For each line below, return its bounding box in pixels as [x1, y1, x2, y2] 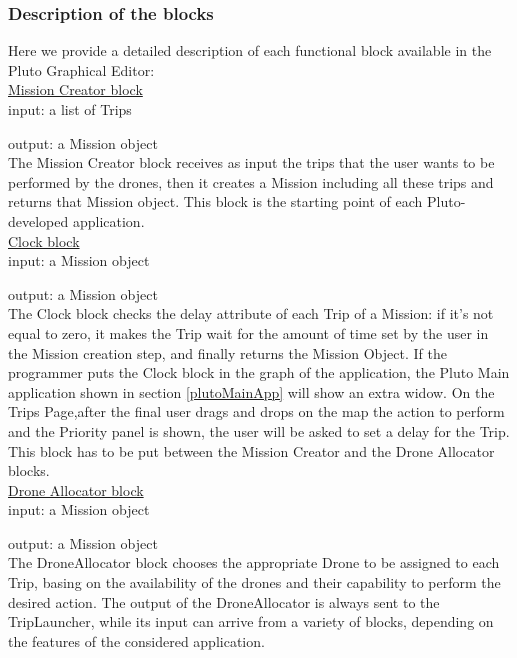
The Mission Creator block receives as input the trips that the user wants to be [8, 152, 495, 173]
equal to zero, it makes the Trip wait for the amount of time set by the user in [8, 322, 489, 343]
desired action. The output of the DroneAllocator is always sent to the [8, 591, 440, 612]
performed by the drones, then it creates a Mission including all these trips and [8, 171, 494, 192]
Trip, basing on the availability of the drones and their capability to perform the [8, 572, 501, 593]
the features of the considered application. [8, 630, 265, 651]
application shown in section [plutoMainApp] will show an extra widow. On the [8, 381, 495, 402]
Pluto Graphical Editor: [8, 59, 155, 80]
